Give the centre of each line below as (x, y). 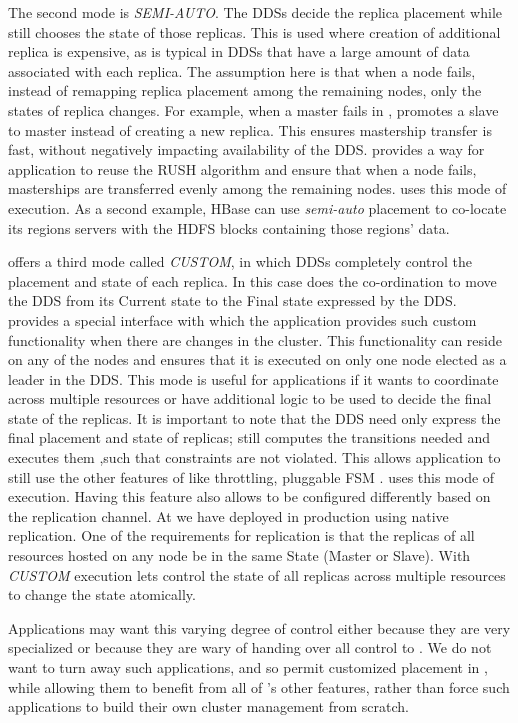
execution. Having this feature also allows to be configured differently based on (249, 496)
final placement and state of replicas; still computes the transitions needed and (249, 437)
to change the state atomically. (102, 594)
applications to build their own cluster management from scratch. (208, 706)
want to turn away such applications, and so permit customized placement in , (248, 667)
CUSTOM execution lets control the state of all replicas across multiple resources (257, 574)
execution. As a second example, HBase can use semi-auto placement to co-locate (257, 207)
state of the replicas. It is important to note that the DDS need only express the (254, 417)
